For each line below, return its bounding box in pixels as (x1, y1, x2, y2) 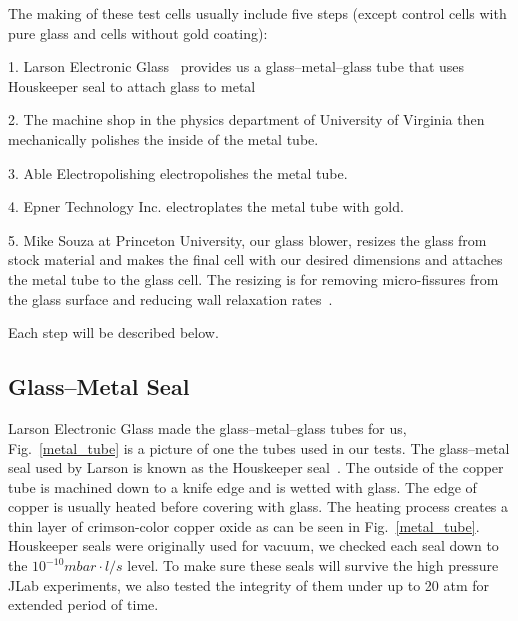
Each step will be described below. (8, 322, 219, 343)
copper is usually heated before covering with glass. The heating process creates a (8, 496, 509, 517)
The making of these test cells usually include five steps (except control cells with (8, 3, 507, 23)
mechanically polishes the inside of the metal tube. (8, 128, 319, 149)
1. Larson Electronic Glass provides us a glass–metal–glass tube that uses (8, 56, 465, 77)
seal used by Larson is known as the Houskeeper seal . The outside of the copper (8, 457, 504, 478)
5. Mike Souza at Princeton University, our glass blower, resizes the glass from (8, 229, 487, 250)
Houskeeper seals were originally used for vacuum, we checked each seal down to (8, 535, 499, 556)
